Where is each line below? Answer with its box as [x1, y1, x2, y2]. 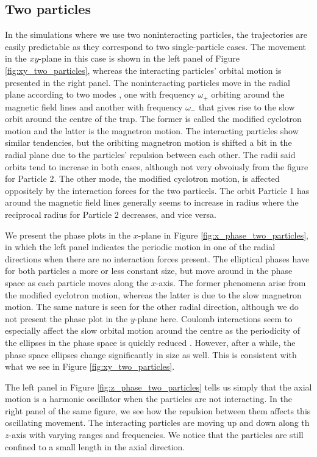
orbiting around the [211, 88, 285, 101]
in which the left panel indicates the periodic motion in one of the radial [5, 240, 276, 253]
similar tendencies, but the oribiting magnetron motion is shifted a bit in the [5, 136, 292, 149]
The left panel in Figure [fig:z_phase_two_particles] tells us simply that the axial [5, 380, 312, 393]
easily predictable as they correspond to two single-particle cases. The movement [5, 40, 307, 52]
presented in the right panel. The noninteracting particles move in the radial [5, 76, 290, 88]
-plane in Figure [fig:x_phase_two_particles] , [138, 228, 308, 241]
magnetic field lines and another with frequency [5, 100, 183, 113]
